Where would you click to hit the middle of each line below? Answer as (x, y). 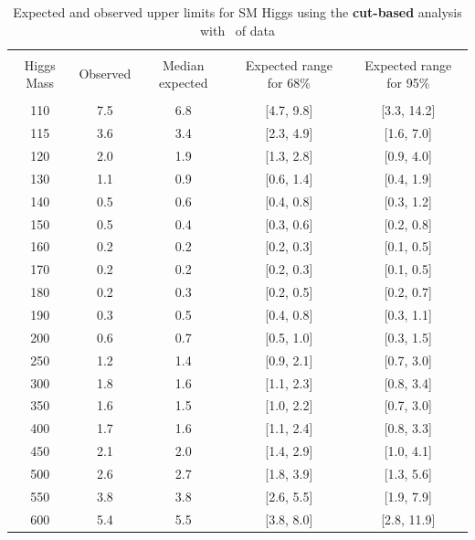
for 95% (408, 83)
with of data (237, 30)
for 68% (289, 83)
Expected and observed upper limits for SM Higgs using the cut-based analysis (237, 12)
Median (183, 64)
